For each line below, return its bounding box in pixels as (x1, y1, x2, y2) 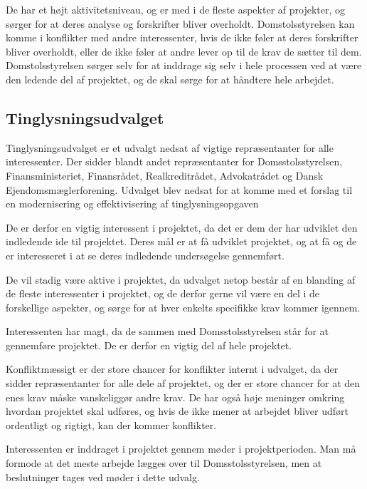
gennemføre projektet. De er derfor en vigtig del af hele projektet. (6, 337, 292, 352)
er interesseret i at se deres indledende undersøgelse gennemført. (6, 247, 284, 262)
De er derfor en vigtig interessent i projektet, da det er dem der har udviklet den (6, 220, 358, 235)
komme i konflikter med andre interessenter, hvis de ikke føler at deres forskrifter (6, 30, 358, 45)
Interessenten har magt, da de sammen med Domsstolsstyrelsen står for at (6, 324, 329, 339)
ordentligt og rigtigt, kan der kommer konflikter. (6, 417, 217, 432)
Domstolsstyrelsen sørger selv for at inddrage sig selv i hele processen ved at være (6, 58, 362, 73)
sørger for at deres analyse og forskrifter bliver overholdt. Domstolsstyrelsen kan (6, 16, 355, 31)
